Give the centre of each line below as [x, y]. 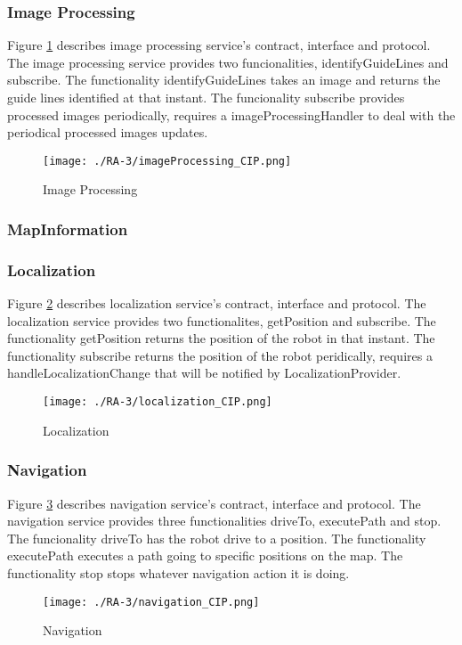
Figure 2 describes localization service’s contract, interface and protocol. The [217, 303]
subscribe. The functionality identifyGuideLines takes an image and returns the [224, 80]
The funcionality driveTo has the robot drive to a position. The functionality [217, 538]
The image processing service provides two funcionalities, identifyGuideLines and [228, 62]
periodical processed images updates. [108, 132]
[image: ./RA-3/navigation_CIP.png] [151, 602]
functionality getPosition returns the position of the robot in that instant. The [221, 338]
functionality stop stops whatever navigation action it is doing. [178, 572]
